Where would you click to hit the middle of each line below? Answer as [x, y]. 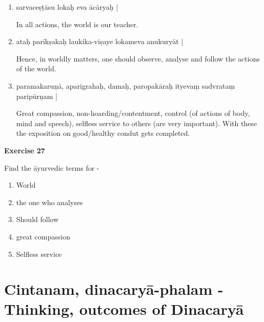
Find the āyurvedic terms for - [52, 167]
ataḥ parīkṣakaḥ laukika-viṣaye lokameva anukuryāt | [100, 41]
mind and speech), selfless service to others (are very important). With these [137, 123]
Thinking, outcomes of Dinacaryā [124, 309]
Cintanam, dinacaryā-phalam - [114, 289]
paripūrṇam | [37, 96]
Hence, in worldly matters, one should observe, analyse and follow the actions [138, 58]
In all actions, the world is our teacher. [77, 24]
